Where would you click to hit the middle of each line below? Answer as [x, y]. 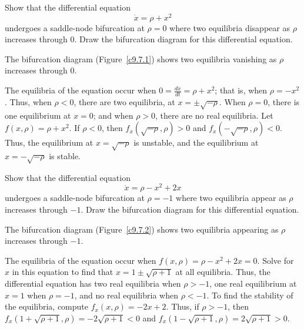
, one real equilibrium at [253, 283]
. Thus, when [28, 101]
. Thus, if [183, 306]
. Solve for [275, 260]
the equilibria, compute [47, 306]
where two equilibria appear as [231, 198]
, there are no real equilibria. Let [214, 115]
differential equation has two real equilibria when [93, 283]
